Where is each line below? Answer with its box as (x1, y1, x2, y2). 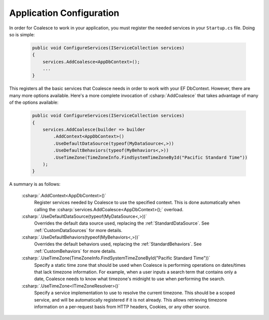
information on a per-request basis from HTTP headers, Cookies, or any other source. (34, 304, 210, 310)
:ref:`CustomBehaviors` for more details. (34, 248, 117, 254)
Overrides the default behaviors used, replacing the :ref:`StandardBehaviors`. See (34, 241, 202, 247)
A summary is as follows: (9, 181, 61, 187)
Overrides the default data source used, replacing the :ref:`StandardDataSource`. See (34, 220, 210, 226)
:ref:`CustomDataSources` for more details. (34, 227, 123, 233)
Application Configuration (9, 7, 120, 18)
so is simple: (9, 31, 35, 37)
